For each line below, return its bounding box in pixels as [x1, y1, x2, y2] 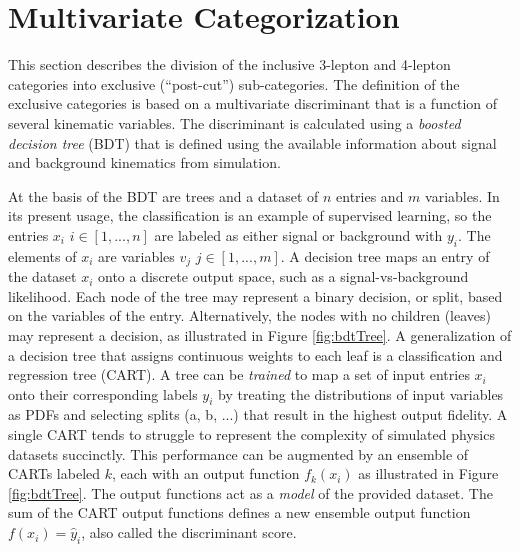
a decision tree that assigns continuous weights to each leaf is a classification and [8, 344, 503, 365]
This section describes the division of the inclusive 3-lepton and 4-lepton [8, 54, 451, 75]
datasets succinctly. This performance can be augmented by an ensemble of [8, 443, 469, 464]
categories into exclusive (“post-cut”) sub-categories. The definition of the [8, 73, 460, 94]
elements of [8, 245, 77, 266]
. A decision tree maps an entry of [280, 245, 490, 266]
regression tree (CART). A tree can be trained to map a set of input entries [8, 364, 470, 385]
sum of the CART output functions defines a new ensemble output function [8, 502, 471, 523]
